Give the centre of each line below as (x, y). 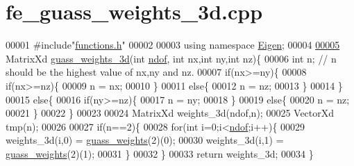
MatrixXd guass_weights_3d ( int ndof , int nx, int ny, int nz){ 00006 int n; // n (171, 58)
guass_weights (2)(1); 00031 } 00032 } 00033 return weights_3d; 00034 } (160, 153)
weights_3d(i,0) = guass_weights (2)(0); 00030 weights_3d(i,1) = (145, 140)
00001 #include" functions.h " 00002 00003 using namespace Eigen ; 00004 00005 (173, 45)
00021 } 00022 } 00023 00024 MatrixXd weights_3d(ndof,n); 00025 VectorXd (170, 113)
